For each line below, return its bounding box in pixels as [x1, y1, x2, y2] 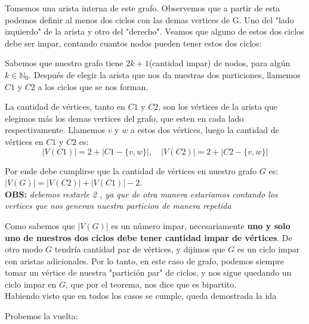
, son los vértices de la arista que [158, 100, 278, 113]
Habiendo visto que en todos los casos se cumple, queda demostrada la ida [5, 289, 277, 302]
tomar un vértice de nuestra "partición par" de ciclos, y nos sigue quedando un [5, 266, 292, 279]
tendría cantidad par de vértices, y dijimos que [54, 243, 225, 255]
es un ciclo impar [237, 243, 300, 255]
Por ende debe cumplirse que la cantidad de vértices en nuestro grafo [5, 164, 257, 177]
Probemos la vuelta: [5, 310, 78, 322]
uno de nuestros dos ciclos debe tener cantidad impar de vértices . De [5, 231, 292, 243]
